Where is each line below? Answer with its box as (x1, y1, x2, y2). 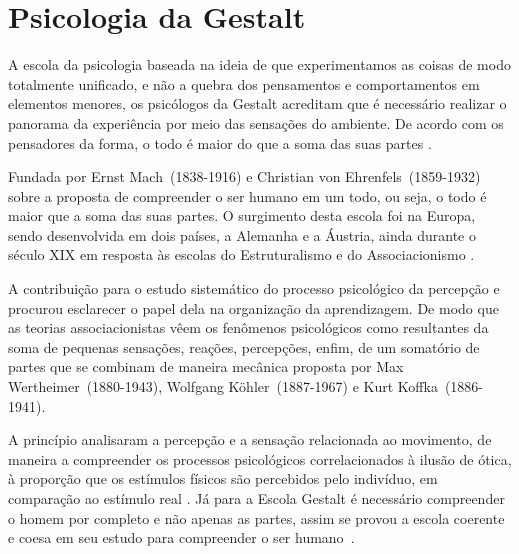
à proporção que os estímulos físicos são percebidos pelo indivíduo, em (8, 468, 438, 489)
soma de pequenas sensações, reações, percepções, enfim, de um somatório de (8, 336, 480, 357)
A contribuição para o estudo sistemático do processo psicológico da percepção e (8, 278, 500, 299)
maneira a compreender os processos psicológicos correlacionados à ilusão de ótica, (8, 448, 512, 469)
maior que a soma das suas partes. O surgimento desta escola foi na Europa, (8, 205, 476, 226)
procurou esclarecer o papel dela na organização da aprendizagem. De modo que (8, 297, 499, 318)
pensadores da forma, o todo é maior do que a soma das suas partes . (8, 132, 432, 153)
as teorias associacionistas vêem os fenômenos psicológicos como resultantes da (8, 317, 489, 338)
